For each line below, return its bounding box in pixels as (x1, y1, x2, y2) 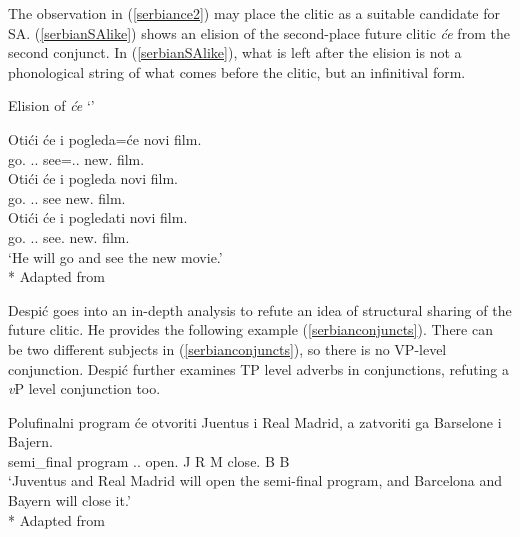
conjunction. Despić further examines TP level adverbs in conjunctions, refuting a (8, 358, 510, 379)
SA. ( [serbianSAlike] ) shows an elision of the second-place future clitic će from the (8, 22, 510, 43)
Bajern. (8, 431, 53, 452)
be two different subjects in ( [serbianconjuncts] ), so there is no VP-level (8, 338, 447, 359)
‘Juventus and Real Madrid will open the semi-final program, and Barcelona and (8, 470, 503, 491)
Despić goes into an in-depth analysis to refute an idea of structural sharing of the (8, 299, 512, 320)
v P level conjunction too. (8, 378, 161, 399)
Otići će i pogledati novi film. (8, 207, 188, 228)
